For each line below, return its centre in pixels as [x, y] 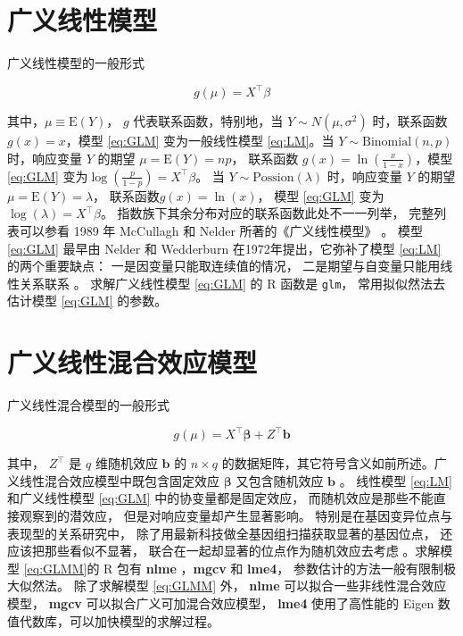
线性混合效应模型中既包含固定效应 [119, 480]
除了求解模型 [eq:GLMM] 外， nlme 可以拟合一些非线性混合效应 [260, 586]
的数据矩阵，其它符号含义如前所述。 [328, 463]
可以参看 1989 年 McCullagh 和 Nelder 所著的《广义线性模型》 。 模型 [221, 230]
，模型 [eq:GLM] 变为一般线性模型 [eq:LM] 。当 [200, 141]
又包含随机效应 [280, 480]
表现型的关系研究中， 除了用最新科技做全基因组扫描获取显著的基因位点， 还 [230, 533]
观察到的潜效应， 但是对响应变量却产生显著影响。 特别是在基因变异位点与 [236, 516]
